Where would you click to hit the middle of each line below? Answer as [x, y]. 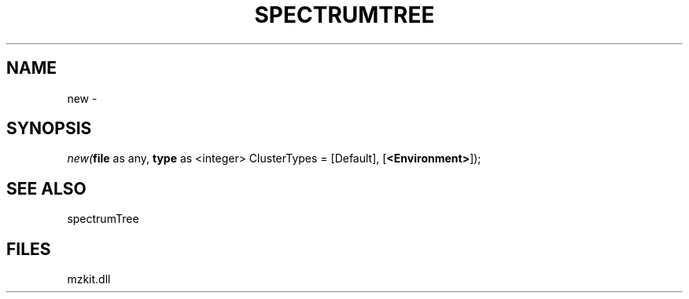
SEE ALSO [46, 188]
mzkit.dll [89, 279]
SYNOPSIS [49, 129]
